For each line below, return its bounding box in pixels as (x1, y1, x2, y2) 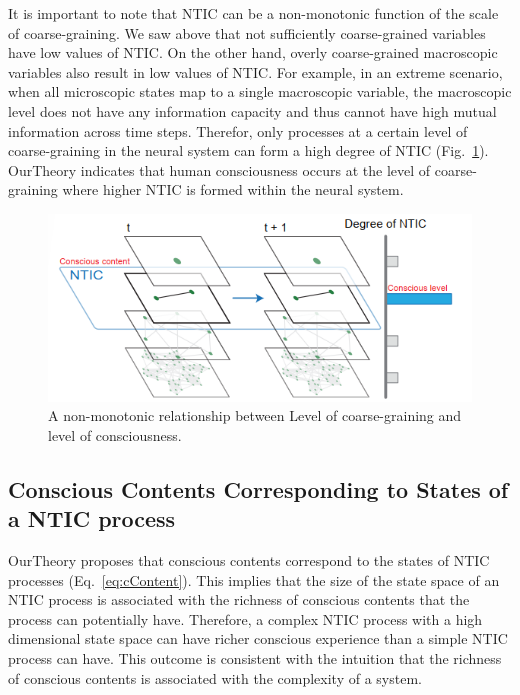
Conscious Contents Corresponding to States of (8, 473, 509, 504)
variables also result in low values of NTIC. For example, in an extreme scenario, (8, 61, 503, 82)
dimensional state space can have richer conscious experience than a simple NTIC (8, 628, 508, 649)
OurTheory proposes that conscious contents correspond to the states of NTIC (8, 549, 490, 570)
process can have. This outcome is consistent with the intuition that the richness (8, 647, 502, 668)
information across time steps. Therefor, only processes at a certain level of (8, 120, 468, 141)
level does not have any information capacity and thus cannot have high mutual (8, 100, 497, 121)
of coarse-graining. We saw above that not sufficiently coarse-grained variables (8, 22, 486, 43)
